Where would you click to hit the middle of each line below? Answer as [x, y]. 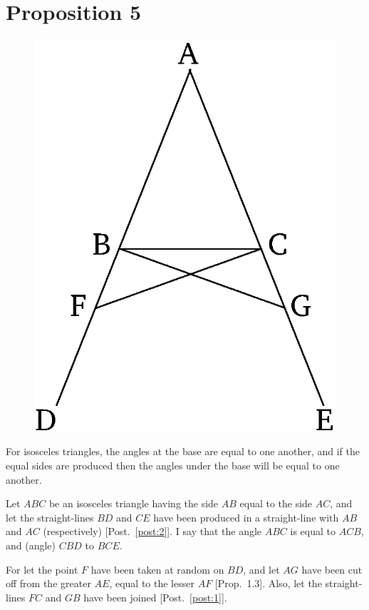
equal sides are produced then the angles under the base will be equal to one [173, 465]
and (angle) [31, 545]
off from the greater [48, 583]
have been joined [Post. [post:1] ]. [155, 597]
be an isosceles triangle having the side [134, 503]
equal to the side [276, 503]
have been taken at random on [157, 569]
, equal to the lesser [152, 583]
